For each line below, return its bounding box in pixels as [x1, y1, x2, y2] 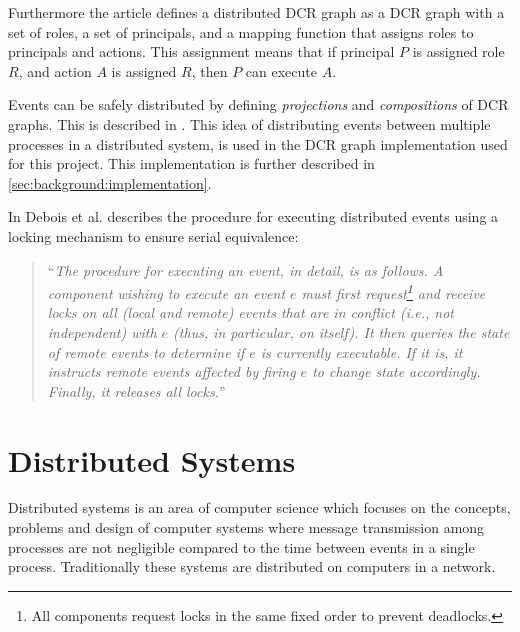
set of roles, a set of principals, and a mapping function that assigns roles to [8, 21, 474, 42]
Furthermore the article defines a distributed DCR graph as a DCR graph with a [8, 2, 505, 22]
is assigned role [412, 41, 505, 62]
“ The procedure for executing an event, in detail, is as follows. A [47, 259, 444, 280]
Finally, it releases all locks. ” [47, 380, 226, 401]
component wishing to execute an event [47, 282, 286, 303]
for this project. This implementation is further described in [8, 153, 375, 174]
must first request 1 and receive [301, 280, 486, 303]
